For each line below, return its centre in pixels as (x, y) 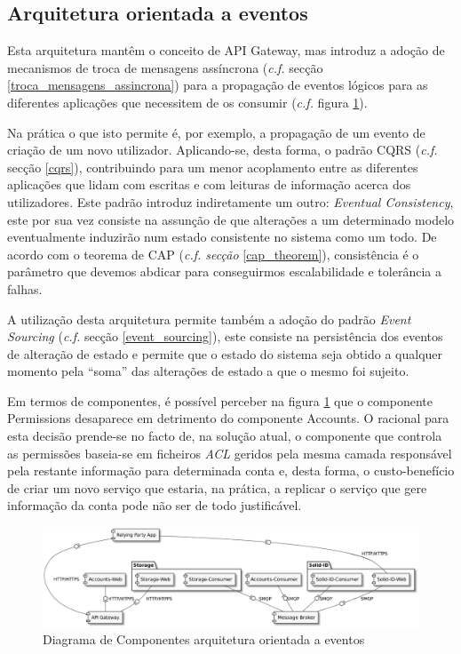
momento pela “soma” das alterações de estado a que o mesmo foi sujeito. (208, 371)
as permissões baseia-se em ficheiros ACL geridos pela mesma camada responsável (230, 453)
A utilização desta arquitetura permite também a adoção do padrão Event (209, 319)
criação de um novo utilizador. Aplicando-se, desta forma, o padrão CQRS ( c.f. (223, 150)
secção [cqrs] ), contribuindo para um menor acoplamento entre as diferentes (213, 167)
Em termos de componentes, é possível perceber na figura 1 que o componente (220, 400)
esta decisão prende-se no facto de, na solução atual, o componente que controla (225, 436)
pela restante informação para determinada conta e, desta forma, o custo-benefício (231, 471)
